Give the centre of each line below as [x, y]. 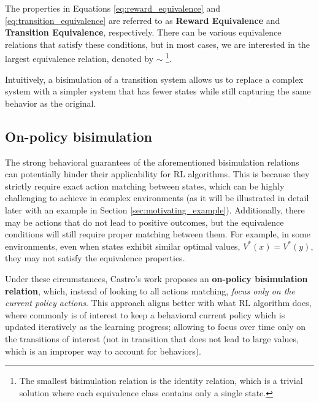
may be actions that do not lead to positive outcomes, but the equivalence [144, 222]
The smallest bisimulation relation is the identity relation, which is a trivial [161, 381]
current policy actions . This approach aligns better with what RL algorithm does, [158, 303]
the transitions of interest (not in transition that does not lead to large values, [152, 338]
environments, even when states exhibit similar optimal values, [123, 246]
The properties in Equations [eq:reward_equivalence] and [113, 8]
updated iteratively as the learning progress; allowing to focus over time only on [156, 327]
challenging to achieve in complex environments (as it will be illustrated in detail [157, 198]
